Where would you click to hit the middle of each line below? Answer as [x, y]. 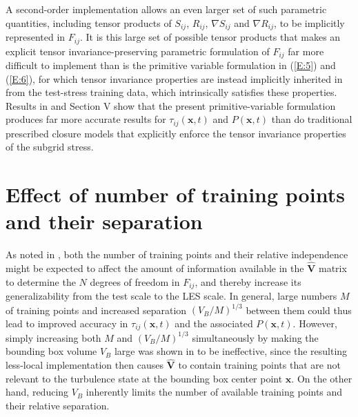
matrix [332, 268]
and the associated [214, 323]
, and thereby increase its [248, 281]
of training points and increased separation [96, 310]
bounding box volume [51, 351]
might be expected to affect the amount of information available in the [155, 268]
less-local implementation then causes [84, 365]
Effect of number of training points [175, 194]
